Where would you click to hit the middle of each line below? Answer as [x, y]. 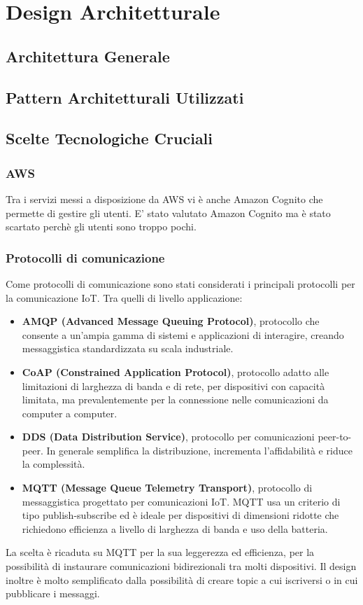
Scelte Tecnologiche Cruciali [109, 138]
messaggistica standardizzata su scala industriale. [128, 348]
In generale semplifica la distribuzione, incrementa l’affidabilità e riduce [199, 450]
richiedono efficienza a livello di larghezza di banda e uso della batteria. [175, 528]
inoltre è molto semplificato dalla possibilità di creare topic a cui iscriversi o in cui [182, 579]
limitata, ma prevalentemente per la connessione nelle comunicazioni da [175, 399]
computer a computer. [70, 413]
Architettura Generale [88, 56]
